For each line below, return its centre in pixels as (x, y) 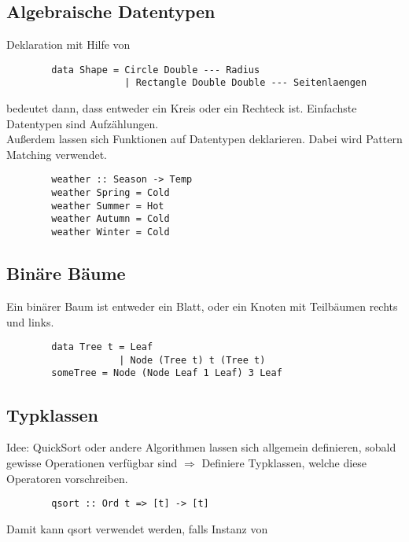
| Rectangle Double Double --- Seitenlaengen (246, 83)
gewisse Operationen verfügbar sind (92, 462)
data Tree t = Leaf (102, 347)
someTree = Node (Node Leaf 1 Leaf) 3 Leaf (167, 373)
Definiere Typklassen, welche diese (284, 462)
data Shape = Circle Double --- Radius (156, 70)
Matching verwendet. (57, 154)
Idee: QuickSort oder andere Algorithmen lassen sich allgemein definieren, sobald (201, 447)
